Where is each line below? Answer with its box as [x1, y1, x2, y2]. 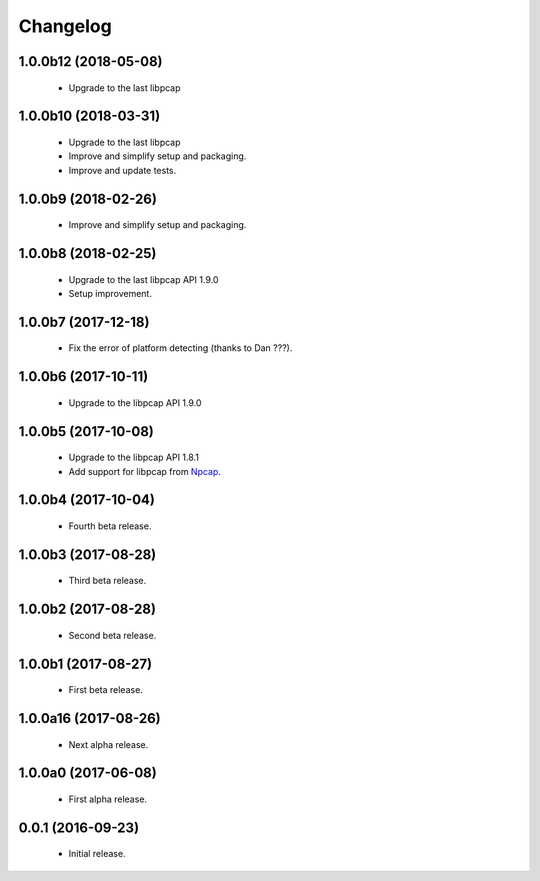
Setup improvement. [68, 287, 152, 299]
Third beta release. [68, 575, 147, 587]
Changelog [18, 15, 112, 37]
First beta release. [68, 684, 144, 696]
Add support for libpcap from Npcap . [68, 465, 222, 477]
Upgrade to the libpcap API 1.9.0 [68, 396, 202, 409]
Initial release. [68, 848, 126, 860]
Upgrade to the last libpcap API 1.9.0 [68, 273, 219, 285]
